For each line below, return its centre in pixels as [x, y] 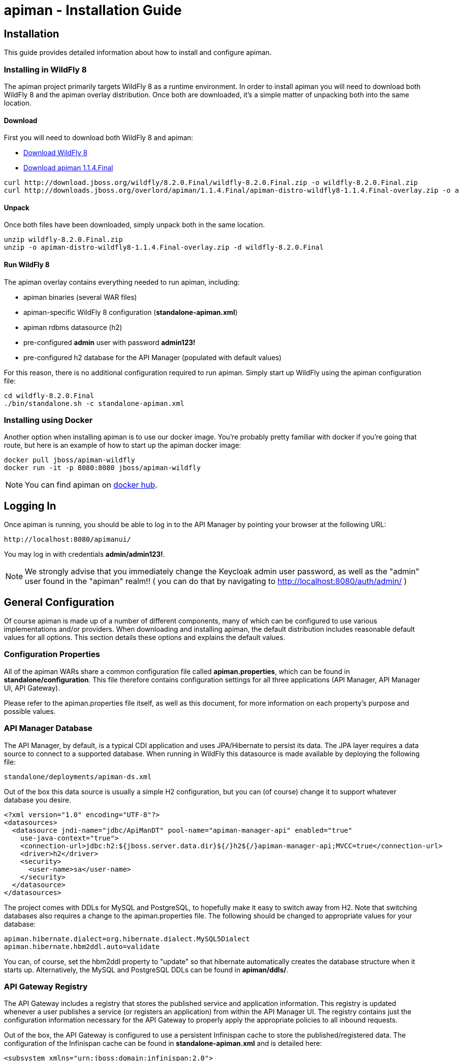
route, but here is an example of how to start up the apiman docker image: [123, 445]
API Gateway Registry [46, 986]
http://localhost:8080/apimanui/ [68, 540]
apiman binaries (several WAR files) [80, 297]
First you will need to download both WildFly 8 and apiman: [99, 138]
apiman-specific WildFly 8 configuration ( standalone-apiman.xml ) [131, 312]
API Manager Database [48, 728]
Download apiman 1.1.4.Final [68, 168]
